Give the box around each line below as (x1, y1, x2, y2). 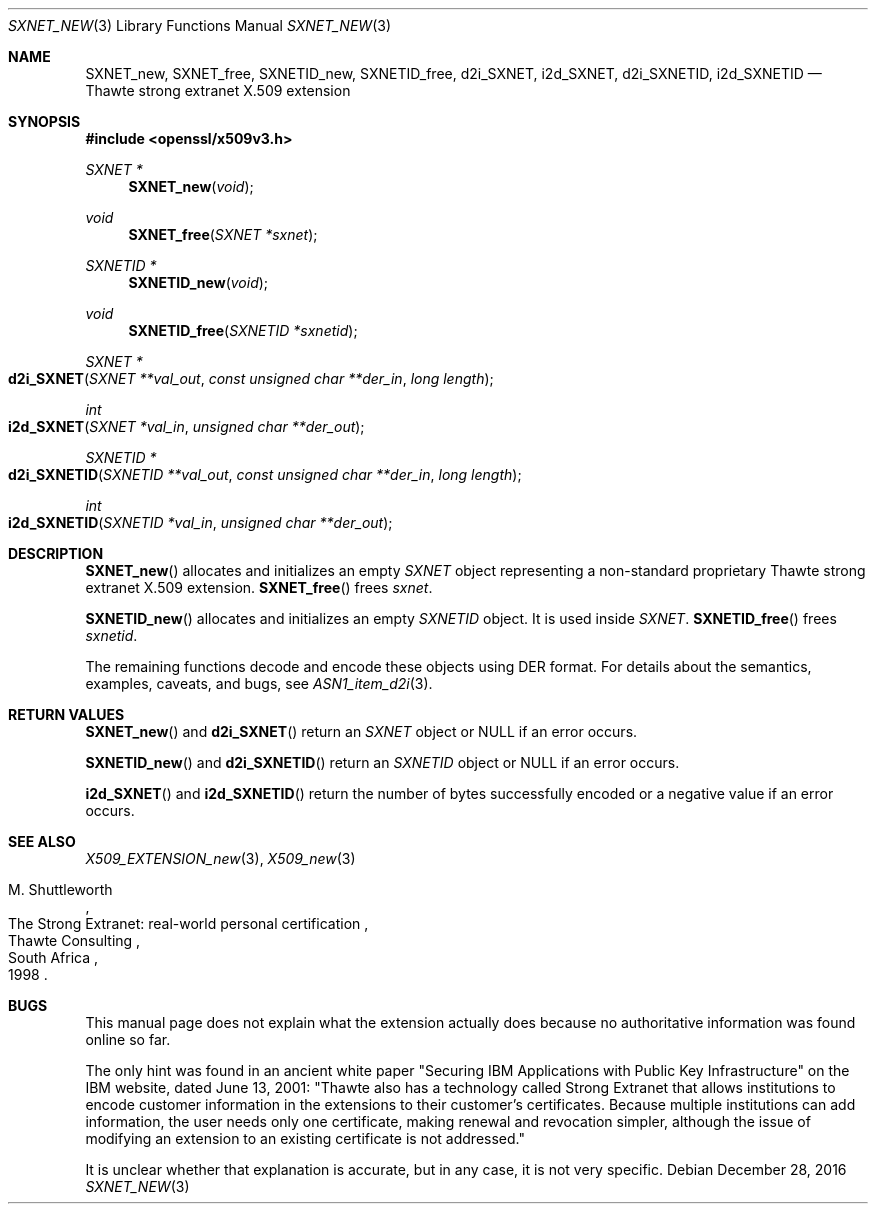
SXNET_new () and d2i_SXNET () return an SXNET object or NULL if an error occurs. (85, 723, 638, 740)
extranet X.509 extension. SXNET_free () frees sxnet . (85, 579, 433, 596)
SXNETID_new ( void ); (128, 274, 269, 291)
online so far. (85, 1031, 171, 1048)
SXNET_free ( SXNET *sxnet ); (128, 226, 318, 243)
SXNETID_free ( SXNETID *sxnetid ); (128, 322, 358, 339)
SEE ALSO (8, 833, 76, 850)
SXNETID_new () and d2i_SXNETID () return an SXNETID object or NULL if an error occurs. (85, 754, 680, 771)
